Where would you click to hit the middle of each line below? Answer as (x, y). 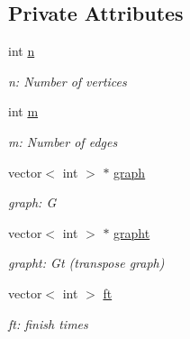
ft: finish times (48, 323)
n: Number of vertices (68, 81)
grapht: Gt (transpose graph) (86, 263)
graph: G (32, 202)
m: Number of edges (63, 141)
